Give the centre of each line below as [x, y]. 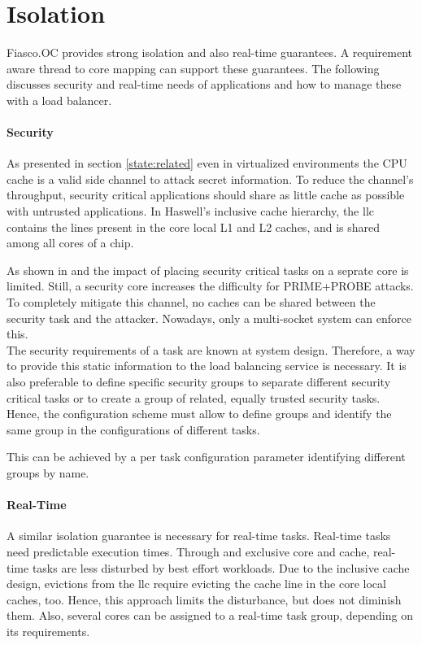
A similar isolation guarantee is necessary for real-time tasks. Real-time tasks [199, 536]
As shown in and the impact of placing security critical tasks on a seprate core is [208, 270]
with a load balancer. [59, 100]
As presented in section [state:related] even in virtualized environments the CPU [207, 163]
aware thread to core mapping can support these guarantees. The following [193, 68]
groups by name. [48, 472]
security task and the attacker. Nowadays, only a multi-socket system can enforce [209, 318]
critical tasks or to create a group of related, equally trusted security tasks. [194, 397]
